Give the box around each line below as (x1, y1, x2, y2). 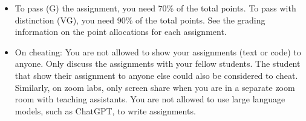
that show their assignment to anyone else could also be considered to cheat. (15, 69, 298, 81)
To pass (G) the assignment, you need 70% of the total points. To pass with (15, 2, 296, 14)
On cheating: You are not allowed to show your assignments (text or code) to (15, 45, 301, 58)
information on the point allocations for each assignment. (15, 25, 227, 38)
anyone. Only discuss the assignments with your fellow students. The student (15, 57, 301, 70)
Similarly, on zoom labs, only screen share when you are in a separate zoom (15, 81, 295, 93)
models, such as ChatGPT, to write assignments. (15, 104, 196, 117)
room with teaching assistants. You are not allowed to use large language (15, 93, 285, 105)
